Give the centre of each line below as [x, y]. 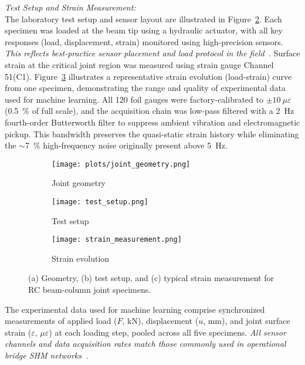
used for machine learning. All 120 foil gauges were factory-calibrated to [134, 99]
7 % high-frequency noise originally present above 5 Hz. [126, 145]
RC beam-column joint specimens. [90, 290]
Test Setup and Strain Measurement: [70, 7]
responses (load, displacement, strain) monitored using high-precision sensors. [144, 41]
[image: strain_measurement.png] [117, 240]
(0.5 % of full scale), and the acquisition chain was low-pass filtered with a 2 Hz [150, 111]
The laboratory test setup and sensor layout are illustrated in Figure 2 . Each [143, 18]
